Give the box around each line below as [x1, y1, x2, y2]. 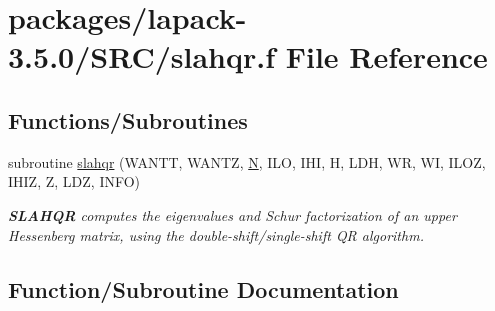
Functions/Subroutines [8, 104, 248, 135]
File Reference [285, 36, 488, 77]
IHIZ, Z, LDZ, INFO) [8, 171, 141, 192]
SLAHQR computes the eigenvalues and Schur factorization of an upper [8, 204, 457, 225]
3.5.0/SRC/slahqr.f [8, 36, 276, 77]
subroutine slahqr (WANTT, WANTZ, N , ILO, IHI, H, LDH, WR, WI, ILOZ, [8, 151, 486, 172]
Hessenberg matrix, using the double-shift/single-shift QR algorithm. [8, 224, 424, 245]
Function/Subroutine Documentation [8, 273, 399, 304]
